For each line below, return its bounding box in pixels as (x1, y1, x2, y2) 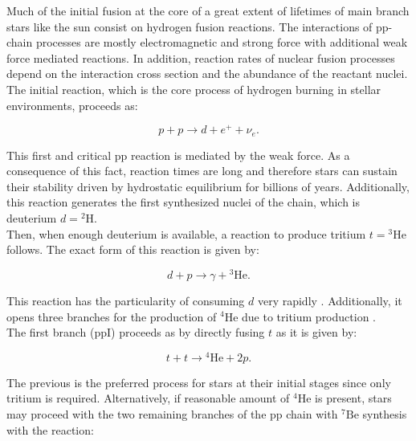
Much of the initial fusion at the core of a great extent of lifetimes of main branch (6, 2, 410, 18)
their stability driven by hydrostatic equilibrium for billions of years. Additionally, (6, 178, 410, 194)
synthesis (362, 405, 407, 422)
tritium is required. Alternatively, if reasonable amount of (6, 390, 290, 406)
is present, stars (315, 390, 392, 406)
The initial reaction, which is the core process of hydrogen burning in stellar (6, 80, 381, 97)
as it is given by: (275, 324, 357, 341)
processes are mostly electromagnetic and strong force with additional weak (35, 34, 408, 51)
